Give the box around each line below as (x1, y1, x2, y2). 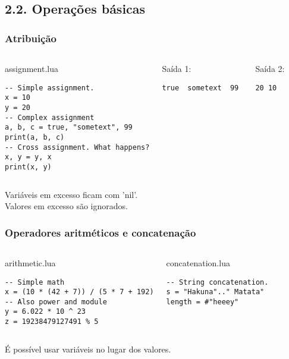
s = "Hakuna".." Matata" (166, 288, 265, 297)
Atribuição (5, 30, 57, 45)
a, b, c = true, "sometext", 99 (5, 123, 133, 132)
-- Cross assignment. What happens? (5, 143, 150, 152)
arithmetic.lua (5, 256, 56, 269)
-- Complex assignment (5, 113, 95, 122)
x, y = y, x (5, 153, 52, 162)
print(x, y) (5, 162, 52, 171)
